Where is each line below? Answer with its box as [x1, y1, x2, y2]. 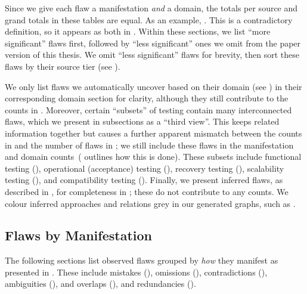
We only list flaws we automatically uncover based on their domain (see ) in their [5, 80, 302, 92]
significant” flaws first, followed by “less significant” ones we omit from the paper [5, 36, 301, 49]
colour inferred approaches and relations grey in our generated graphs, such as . [5, 197, 296, 209]
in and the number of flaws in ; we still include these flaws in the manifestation [5, 138, 294, 151]
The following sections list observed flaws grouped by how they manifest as [5, 254, 278, 267]
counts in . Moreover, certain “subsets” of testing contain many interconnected [5, 103, 292, 116]
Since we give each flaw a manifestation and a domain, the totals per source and [5, 2, 298, 14]
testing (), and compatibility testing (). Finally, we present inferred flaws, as [5, 174, 283, 186]
